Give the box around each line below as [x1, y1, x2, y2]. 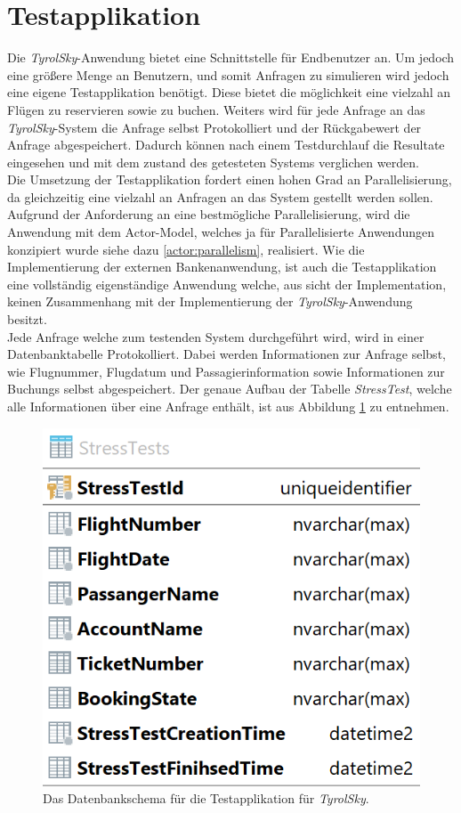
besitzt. [7, 310, 47, 329]
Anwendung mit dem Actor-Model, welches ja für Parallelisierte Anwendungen [7, 223, 435, 241]
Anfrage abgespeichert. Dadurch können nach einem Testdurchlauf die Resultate [7, 135, 445, 154]
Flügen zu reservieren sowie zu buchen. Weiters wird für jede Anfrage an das [7, 100, 425, 118]
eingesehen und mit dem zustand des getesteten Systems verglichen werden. [7, 152, 419, 171]
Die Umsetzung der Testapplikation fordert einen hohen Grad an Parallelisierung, [7, 170, 452, 189]
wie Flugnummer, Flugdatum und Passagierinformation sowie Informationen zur [7, 362, 445, 380]
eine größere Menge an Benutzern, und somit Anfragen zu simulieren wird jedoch [7, 65, 449, 84]
